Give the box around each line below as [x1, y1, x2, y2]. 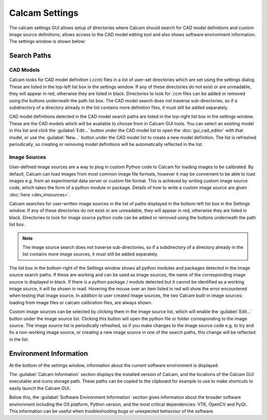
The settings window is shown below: [9, 39, 86, 45]
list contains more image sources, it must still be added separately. [22, 251, 158, 257]
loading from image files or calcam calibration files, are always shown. [9, 299, 153, 305]
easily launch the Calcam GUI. [9, 385, 71, 391]
